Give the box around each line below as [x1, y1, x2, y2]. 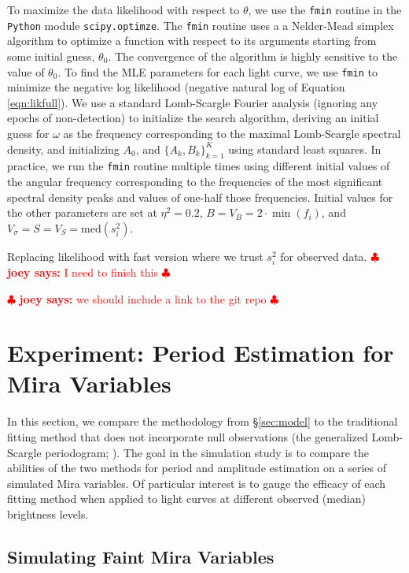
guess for [7, 125, 50, 141]
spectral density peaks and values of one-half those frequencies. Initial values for [7, 188, 393, 205]
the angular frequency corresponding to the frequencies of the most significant [7, 173, 383, 189]
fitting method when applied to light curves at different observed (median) [7, 490, 367, 507]
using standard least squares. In [228, 140, 381, 157]
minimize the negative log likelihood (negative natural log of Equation [7, 79, 345, 95]
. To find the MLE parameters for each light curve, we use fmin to [57, 63, 378, 80]
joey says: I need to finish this [7, 263, 158, 280]
